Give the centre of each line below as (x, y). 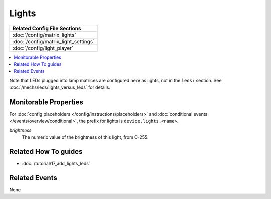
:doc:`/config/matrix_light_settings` (53, 41)
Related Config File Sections (47, 28)
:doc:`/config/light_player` (43, 48)
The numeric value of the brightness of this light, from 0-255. (85, 137)
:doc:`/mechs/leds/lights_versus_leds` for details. (60, 87)
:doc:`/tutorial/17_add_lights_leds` (56, 164)
